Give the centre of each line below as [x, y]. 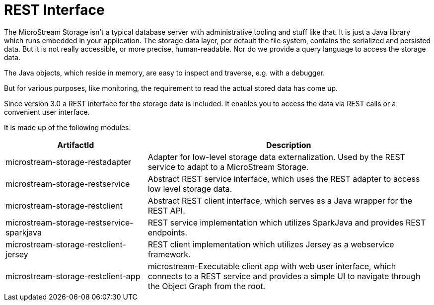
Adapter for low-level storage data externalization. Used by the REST [276, 157]
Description [289, 145]
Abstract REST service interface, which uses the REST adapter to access [284, 179]
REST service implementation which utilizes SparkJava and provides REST [287, 222]
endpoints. [168, 232]
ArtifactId [76, 145]
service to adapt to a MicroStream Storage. [228, 167]
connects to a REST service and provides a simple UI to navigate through [284, 276]
